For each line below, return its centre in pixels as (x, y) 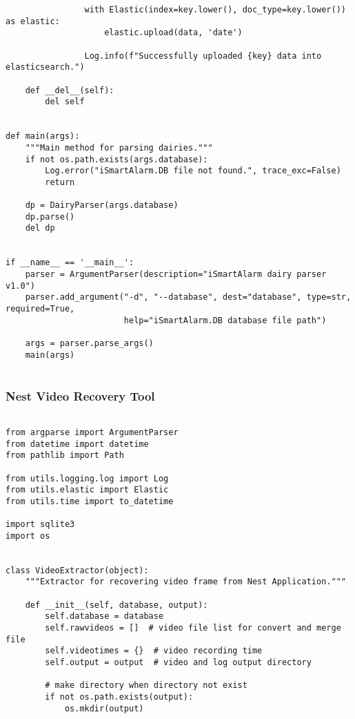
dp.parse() (50, 217)
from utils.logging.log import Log (87, 478)
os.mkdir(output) (104, 708)
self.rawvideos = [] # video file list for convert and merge (193, 628)
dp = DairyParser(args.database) (102, 205)
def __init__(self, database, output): (116, 605)
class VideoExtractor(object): (77, 570)
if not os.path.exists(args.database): (116, 159)
